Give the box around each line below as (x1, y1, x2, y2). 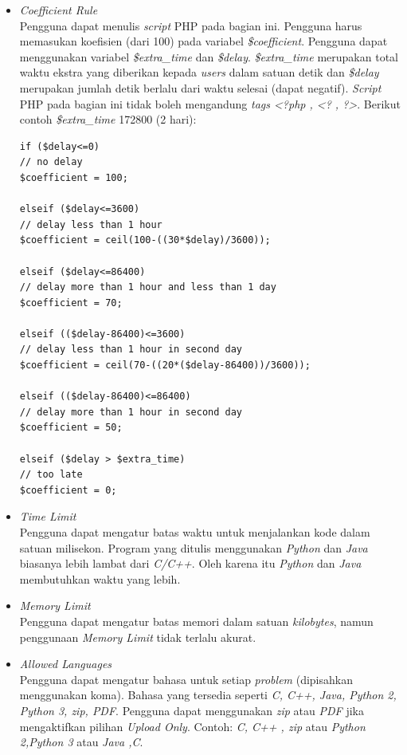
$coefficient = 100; (19, 171, 128, 183)
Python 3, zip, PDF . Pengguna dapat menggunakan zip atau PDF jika (19, 702, 364, 718)
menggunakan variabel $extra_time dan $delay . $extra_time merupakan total (19, 48, 398, 65)
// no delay (19, 156, 83, 168)
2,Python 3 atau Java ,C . (19, 733, 143, 750)
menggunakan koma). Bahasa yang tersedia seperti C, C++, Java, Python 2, (19, 686, 397, 703)
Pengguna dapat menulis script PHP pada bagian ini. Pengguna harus (19, 17, 362, 33)
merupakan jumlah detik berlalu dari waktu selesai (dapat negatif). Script (19, 79, 382, 96)
